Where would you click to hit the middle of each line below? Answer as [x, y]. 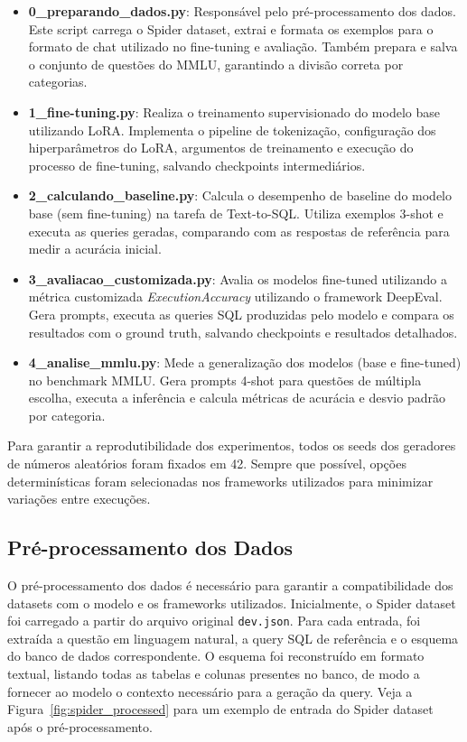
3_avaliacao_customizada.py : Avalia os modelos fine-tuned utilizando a [238, 278]
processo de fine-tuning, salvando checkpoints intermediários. [197, 165]
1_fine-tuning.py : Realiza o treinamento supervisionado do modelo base [234, 111]
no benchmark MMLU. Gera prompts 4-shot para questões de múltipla [225, 380]
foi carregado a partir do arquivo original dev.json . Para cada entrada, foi [214, 621]
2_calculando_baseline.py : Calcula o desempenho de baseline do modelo [240, 195]
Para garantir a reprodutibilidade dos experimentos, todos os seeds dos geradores [232, 445]
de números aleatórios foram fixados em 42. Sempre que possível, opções [207, 464]
